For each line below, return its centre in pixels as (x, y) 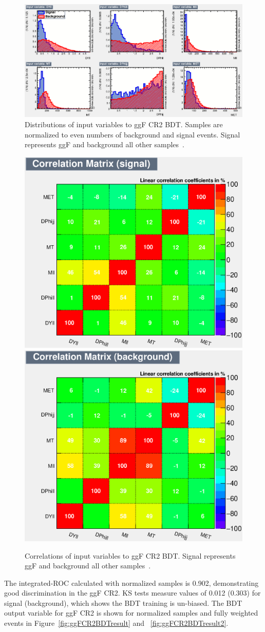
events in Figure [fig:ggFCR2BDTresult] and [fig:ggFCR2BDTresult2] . (116, 623)
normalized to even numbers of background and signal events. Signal (132, 134)
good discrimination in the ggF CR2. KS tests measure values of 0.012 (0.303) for (132, 593)
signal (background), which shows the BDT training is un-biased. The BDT (123, 603)
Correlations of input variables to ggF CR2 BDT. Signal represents (130, 555)
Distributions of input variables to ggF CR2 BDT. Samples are (124, 124)
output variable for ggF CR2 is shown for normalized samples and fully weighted (131, 613)
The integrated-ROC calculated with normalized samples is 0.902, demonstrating (131, 582)
